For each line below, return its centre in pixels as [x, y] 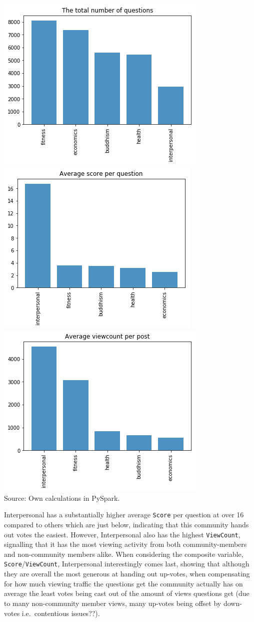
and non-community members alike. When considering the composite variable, [124, 554]
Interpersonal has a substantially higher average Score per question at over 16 [124, 515]
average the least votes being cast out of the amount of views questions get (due [127, 593]
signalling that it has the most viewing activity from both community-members [125, 544]
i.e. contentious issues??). [61, 613]
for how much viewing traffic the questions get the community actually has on [123, 583]
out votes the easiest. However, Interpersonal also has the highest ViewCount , [122, 534]
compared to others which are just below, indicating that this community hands [126, 525]
